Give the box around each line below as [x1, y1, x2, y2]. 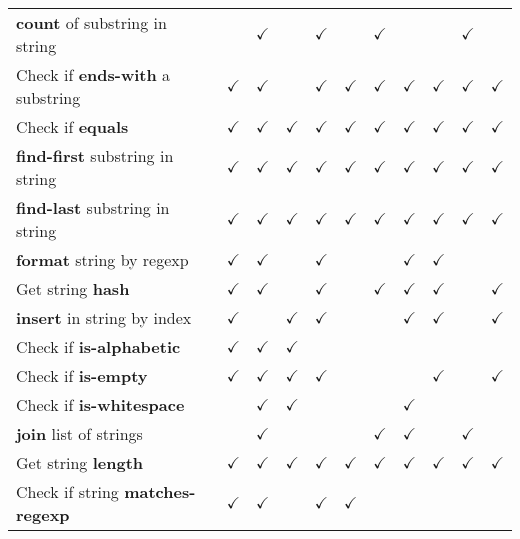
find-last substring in [16, 196, 170, 219]
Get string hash [16, 277, 130, 300]
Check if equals [16, 115, 129, 138]
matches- [124, 480, 196, 503]
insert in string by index [16, 306, 192, 329]
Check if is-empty [16, 364, 148, 387]
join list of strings [16, 422, 143, 445]
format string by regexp [16, 248, 189, 271]
